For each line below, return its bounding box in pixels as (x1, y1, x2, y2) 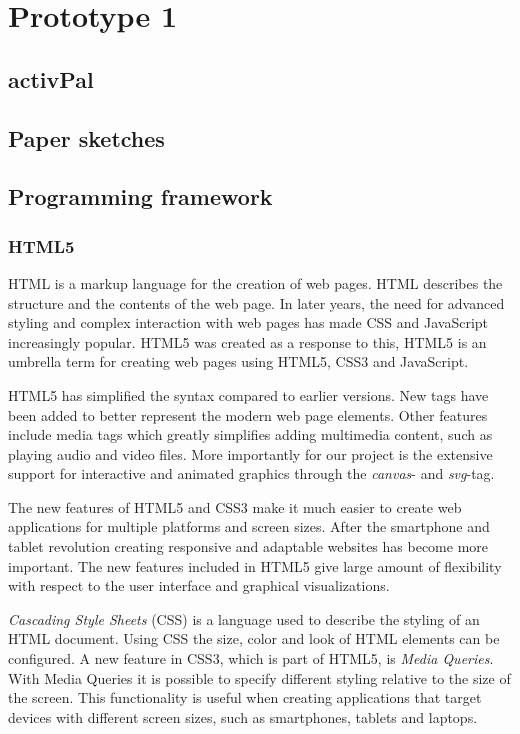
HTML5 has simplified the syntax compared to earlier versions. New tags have (8, 384, 489, 405)
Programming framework (8, 181, 273, 212)
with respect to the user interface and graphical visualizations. (8, 575, 390, 596)
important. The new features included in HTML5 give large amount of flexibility (8, 555, 502, 576)
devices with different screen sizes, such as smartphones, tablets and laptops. (8, 706, 478, 727)
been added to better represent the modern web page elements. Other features (8, 404, 488, 425)
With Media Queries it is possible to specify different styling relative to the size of (8, 667, 511, 688)
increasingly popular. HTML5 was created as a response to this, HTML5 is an (8, 331, 487, 352)
